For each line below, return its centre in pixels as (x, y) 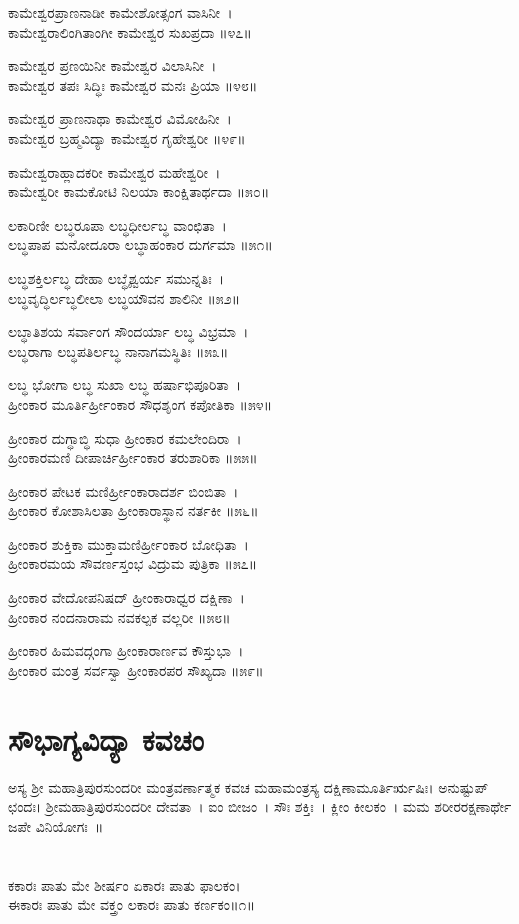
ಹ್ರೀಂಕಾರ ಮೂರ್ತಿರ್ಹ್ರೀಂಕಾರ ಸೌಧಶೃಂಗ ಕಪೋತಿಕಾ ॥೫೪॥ (140, 403)
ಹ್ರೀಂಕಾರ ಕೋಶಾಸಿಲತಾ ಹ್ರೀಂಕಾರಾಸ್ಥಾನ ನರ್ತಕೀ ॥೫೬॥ (133, 510)
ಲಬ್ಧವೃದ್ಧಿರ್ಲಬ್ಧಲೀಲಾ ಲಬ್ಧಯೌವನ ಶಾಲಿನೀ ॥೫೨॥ (124, 297)
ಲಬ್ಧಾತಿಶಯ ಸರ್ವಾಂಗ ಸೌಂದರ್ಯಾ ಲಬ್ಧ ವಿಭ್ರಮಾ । (128, 331)
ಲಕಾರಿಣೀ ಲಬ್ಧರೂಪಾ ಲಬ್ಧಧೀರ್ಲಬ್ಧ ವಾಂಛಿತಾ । (117, 224)
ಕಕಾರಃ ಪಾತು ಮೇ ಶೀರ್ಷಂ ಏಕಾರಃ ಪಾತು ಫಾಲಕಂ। (124, 884)
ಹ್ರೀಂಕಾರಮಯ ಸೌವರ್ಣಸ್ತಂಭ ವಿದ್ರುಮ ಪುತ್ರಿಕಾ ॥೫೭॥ (133, 563)
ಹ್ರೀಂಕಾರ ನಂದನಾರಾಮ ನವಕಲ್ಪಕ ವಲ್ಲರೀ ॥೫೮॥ (119, 616)
